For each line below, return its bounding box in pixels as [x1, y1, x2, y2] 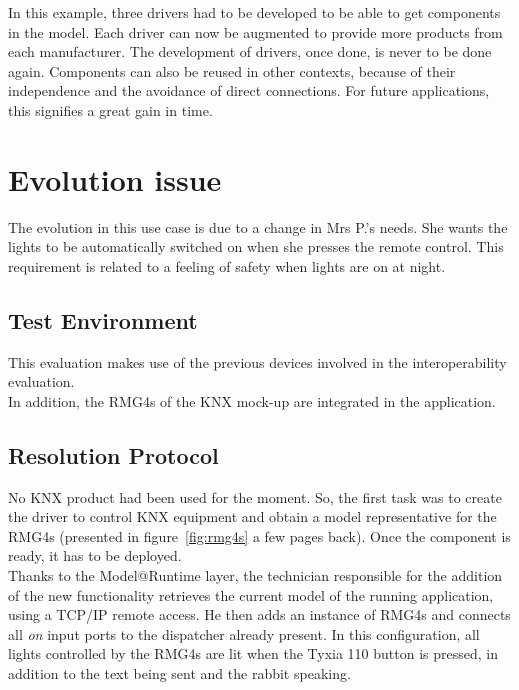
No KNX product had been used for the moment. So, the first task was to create [8, 486, 502, 507]
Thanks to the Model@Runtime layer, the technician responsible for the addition [8, 565, 503, 586]
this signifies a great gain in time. [8, 99, 213, 120]
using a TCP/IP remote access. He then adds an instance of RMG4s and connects [8, 604, 511, 625]
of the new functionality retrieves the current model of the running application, [8, 584, 494, 605]
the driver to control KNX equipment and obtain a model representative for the [8, 506, 497, 527]
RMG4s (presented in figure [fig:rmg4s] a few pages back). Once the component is [8, 525, 511, 546]
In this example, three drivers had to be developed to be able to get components [8, 2, 501, 22]
